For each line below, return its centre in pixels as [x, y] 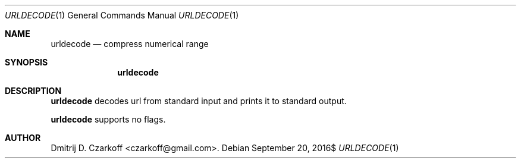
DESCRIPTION [33, 91]
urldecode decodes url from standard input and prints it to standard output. [199, 101]
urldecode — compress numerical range [130, 44]
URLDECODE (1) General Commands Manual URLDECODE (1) [122, 15]
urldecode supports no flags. [108, 119]
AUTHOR [23, 138]
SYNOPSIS [26, 62]
